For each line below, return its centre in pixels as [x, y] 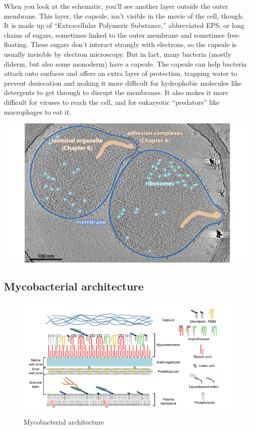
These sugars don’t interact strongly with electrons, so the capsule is [134, 44]
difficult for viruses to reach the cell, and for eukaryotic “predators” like [112, 102]
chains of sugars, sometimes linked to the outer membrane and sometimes [115, 35]
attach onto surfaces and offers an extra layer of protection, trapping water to [121, 73]
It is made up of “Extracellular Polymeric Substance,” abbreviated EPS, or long [124, 25]
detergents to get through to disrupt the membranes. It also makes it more [116, 92]
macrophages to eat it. [38, 111]
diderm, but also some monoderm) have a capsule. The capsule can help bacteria [126, 63]
